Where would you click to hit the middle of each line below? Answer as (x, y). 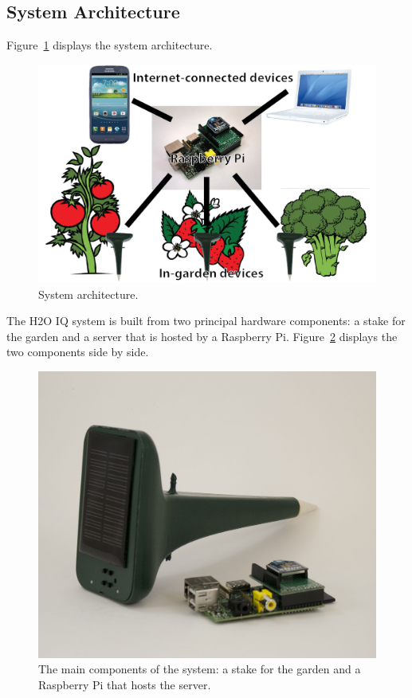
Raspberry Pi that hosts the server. (125, 684)
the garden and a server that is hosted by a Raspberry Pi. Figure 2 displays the (202, 336)
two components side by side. (78, 352)
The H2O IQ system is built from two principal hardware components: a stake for (206, 321)
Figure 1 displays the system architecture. (110, 45)
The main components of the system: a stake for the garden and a (200, 669)
